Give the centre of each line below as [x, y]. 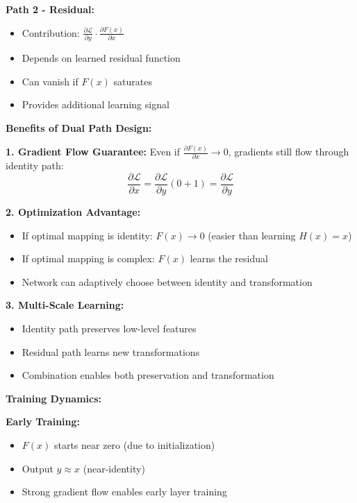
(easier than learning [252, 235]
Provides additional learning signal [96, 104]
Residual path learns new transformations [111, 351]
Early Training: [43, 421]
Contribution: [51, 32]
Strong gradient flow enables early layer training [124, 492]
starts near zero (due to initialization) [134, 444]
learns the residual [229, 258]
